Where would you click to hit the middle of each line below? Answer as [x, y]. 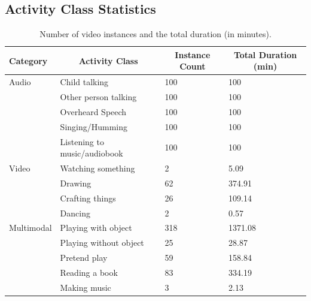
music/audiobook [92, 153]
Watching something [97, 168]
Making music [86, 287]
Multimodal [31, 228]
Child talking [84, 82]
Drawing [76, 183]
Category [28, 60]
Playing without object [102, 243]
